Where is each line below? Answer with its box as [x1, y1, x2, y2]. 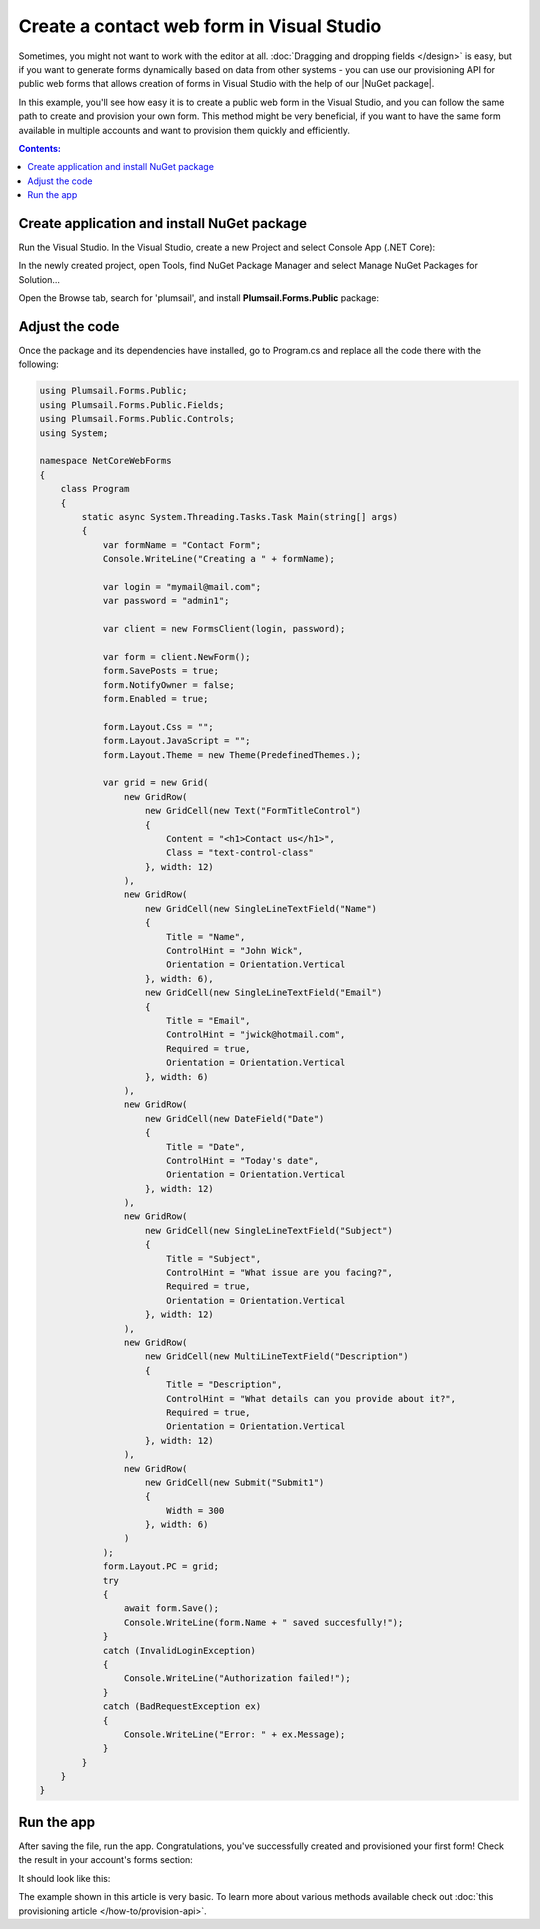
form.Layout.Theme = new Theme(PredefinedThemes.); [102, 749, 362, 760]
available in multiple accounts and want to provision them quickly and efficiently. [18, 124, 350, 136]
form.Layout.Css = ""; [102, 721, 214, 732]
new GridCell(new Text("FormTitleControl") [145, 805, 362, 817]
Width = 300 [165, 1505, 225, 1516]
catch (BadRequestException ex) [102, 1701, 262, 1712]
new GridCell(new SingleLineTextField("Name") [145, 903, 378, 914]
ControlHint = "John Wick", [165, 945, 304, 957]
